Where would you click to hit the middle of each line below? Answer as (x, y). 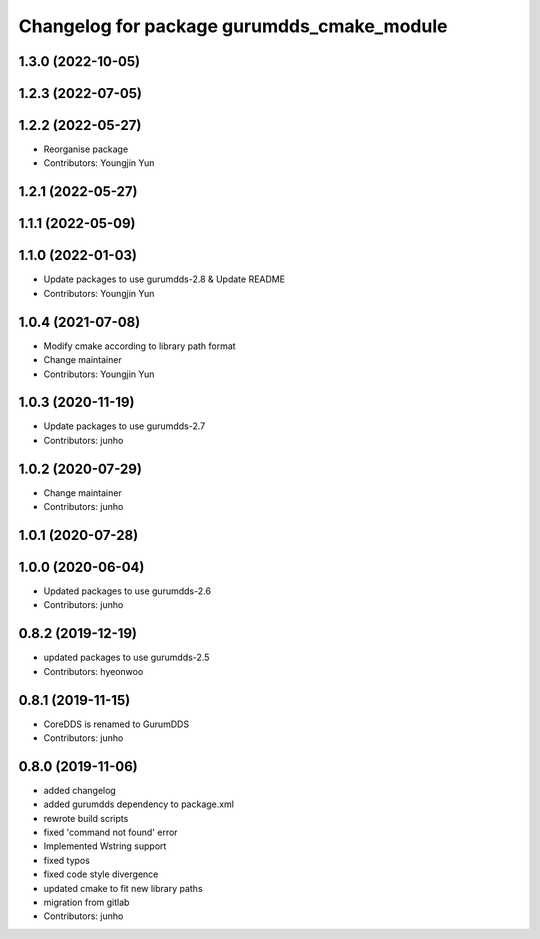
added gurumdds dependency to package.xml (139, 804)
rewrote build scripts (86, 818)
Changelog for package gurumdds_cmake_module (233, 26)
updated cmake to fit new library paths (123, 888)
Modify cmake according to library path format (139, 346)
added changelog (80, 790)
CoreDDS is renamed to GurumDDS (116, 724)
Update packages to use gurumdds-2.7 (124, 426)
